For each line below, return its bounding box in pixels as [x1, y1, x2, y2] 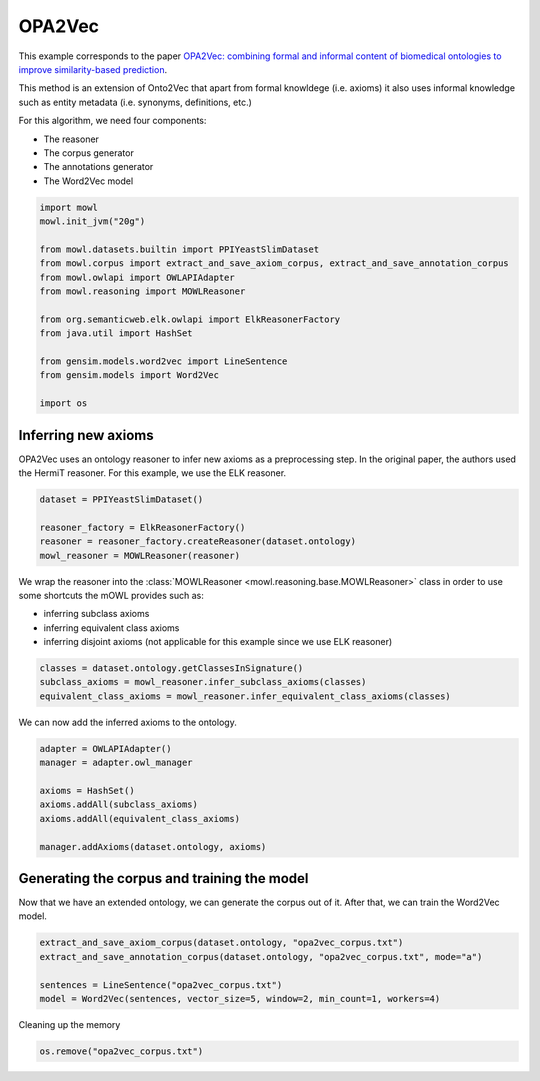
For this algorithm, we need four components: [18, 115, 207, 127]
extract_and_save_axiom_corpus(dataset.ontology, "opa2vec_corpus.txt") [39, 937, 404, 949]
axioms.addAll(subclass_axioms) [39, 799, 199, 810]
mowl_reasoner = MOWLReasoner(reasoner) [39, 550, 240, 561]
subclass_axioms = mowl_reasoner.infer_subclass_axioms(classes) [39, 676, 367, 688]
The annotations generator [43, 161, 154, 173]
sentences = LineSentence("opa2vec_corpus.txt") [39, 979, 283, 990]
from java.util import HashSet [39, 328, 194, 339]
